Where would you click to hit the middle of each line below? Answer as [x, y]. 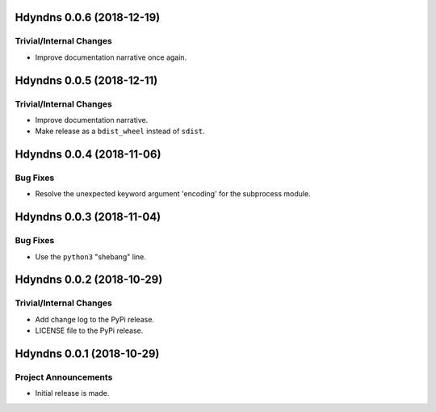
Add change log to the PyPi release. [95, 319]
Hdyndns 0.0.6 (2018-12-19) [88, 17]
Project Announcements [64, 377]
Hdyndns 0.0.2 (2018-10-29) [89, 280]
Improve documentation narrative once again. [111, 57]
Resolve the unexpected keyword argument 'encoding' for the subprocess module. [173, 194]
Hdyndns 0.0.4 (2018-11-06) [88, 155]
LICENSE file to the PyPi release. [89, 330]
